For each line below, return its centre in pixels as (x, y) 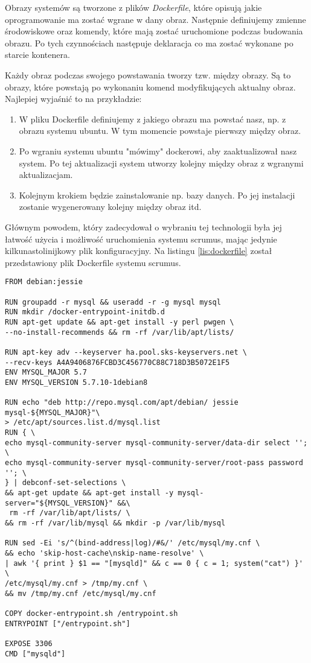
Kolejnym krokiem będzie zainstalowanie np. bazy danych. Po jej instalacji (157, 195)
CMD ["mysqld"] (35, 654)
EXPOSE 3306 (29, 643)
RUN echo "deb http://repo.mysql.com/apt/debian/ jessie (122, 403)
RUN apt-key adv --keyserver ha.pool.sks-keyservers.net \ (126, 352)
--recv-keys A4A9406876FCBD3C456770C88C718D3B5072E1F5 (117, 362)
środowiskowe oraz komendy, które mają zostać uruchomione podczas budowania (154, 31)
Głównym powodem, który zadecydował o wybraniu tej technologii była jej (143, 227)
